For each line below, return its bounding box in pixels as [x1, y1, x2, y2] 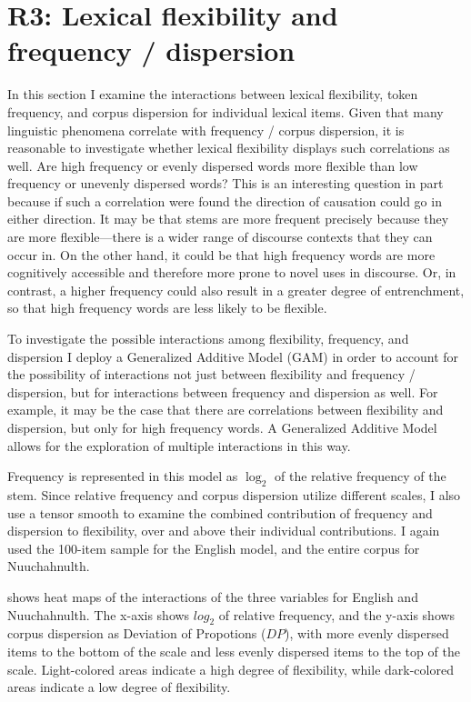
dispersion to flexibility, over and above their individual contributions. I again [7, 521, 440, 540]
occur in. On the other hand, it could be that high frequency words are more [7, 245, 436, 264]
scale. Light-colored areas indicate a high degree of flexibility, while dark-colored [7, 659, 454, 678]
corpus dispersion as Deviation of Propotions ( [7, 624, 266, 643]
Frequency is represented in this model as [7, 466, 238, 486]
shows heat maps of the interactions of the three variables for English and [7, 587, 418, 606]
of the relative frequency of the [275, 466, 446, 486]
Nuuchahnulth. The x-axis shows [7, 605, 190, 624]
